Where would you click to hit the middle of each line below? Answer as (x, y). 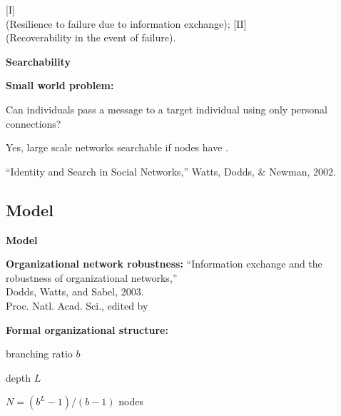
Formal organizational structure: (87, 329)
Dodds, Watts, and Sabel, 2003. (75, 291)
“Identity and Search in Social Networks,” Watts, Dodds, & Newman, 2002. (171, 171)
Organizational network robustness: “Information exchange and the (164, 264)
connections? (34, 123)
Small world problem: (60, 85)
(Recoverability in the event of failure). (91, 37)
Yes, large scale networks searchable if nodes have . (117, 147)
